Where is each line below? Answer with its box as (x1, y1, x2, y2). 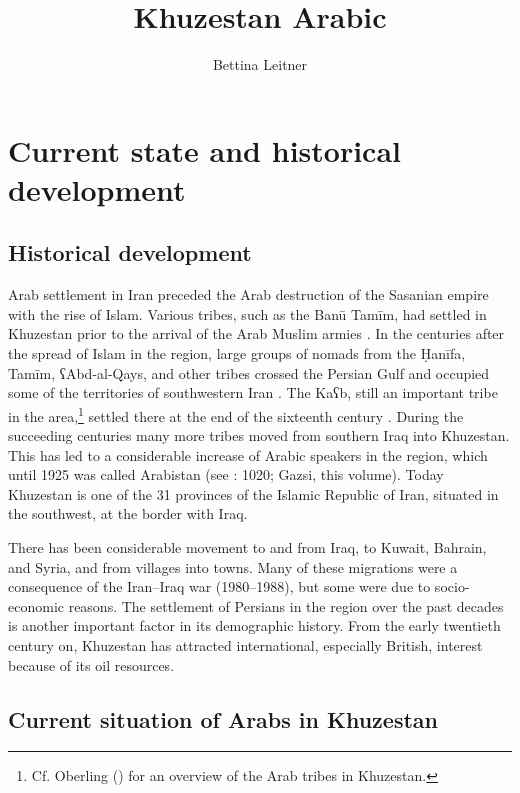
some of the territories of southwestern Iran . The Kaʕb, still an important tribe (8, 382, 498, 403)
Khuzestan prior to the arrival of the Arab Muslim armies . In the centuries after (8, 323, 505, 344)
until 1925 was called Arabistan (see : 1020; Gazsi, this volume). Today (8, 464, 444, 485)
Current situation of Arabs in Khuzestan (8, 703, 438, 734)
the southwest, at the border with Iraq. (8, 503, 248, 524)
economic (8, 595, 64, 616)
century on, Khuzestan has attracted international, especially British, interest (8, 635, 483, 656)
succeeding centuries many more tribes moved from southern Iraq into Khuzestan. (8, 425, 510, 446)
